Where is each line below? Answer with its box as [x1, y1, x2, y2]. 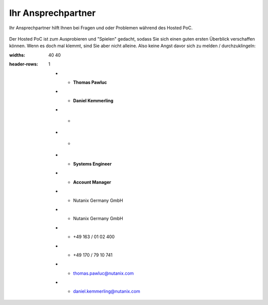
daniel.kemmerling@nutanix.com [73, 288, 140, 295]
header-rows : [9, 61, 38, 67]
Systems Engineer [73, 161, 112, 167]
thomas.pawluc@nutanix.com [73, 270, 134, 276]
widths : [9, 52, 26, 58]
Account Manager [73, 179, 111, 185]
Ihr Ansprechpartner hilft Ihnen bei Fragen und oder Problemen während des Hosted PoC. [9, 25, 193, 31]
